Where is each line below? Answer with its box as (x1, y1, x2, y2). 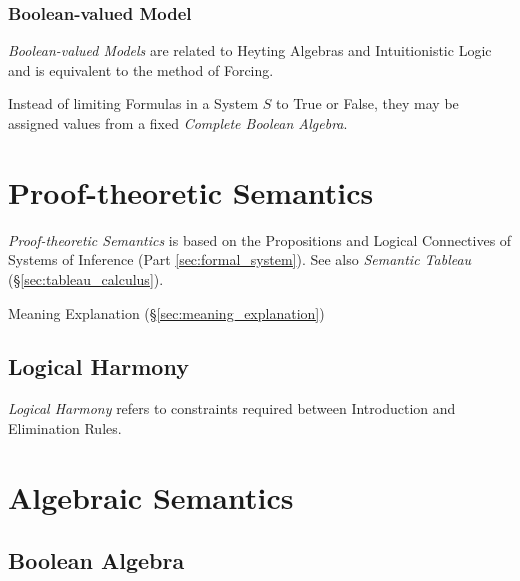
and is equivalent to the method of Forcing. (8, 59, 274, 80)
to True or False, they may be (276, 93, 459, 114)
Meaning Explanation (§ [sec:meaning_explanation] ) (8, 302, 325, 323)
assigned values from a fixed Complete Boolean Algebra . (8, 113, 348, 133)
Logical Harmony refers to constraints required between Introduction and (8, 398, 456, 419)
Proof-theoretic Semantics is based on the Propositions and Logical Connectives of (8, 229, 512, 250)
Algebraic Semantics (8, 476, 294, 517)
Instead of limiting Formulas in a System (8, 93, 259, 114)
